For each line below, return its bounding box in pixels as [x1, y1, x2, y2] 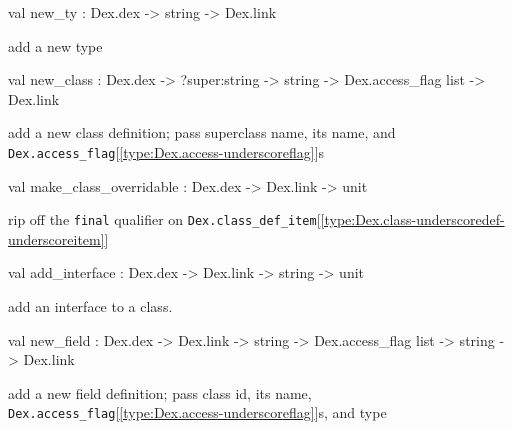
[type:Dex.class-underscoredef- [320, 209, 505, 230]
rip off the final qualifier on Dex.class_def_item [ [8, 209, 321, 230]
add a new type [8, 35, 103, 56]
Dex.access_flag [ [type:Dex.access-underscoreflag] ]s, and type [8, 402, 387, 423]
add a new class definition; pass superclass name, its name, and [8, 122, 396, 143]
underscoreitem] [8, 228, 105, 249]
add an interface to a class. [8, 296, 173, 317]
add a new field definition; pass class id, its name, [8, 382, 312, 403]
